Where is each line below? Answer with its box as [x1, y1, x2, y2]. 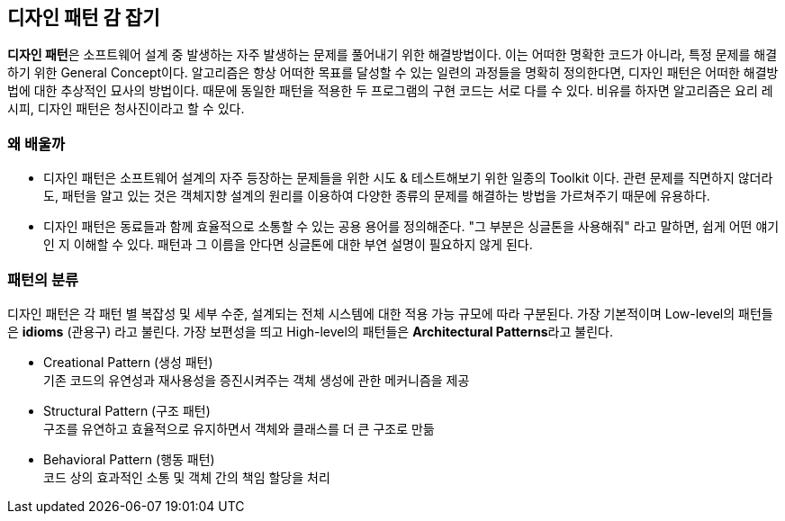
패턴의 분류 [7, 270, 79, 289]
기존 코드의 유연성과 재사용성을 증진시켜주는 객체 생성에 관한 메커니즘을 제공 [43, 372, 470, 388]
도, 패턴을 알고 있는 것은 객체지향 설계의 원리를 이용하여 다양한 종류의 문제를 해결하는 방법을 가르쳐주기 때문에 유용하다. [43, 188, 710, 204]
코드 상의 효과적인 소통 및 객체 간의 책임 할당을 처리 [43, 469, 330, 485]
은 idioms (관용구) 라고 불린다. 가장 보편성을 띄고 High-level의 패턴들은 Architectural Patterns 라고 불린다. [7, 323, 613, 339]
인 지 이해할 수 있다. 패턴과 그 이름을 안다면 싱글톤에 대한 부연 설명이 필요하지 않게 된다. [43, 237, 533, 253]
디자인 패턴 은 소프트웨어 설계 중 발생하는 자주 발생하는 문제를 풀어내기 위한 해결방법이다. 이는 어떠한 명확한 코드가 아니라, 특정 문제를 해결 [7, 47, 778, 63]
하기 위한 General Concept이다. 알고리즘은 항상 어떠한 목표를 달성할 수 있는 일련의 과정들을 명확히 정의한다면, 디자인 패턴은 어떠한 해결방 [7, 65, 779, 81]
